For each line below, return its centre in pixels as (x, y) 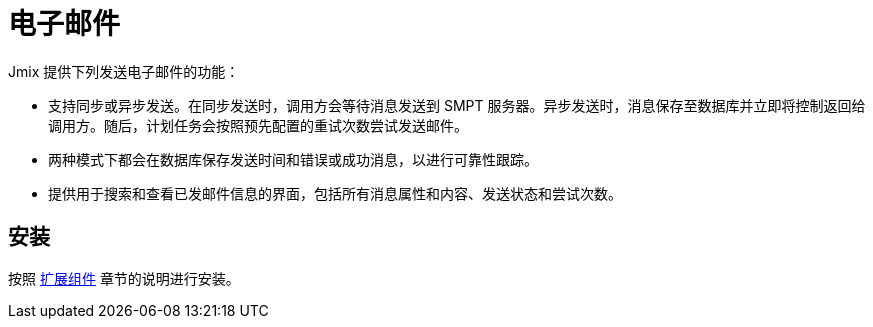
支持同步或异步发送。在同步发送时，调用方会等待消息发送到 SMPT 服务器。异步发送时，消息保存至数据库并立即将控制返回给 (457, 105)
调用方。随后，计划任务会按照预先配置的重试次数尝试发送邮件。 (258, 125)
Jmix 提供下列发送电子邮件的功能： (124, 71)
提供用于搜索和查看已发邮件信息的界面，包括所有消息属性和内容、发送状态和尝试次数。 (335, 193)
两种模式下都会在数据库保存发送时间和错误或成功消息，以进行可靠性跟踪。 (293, 159)
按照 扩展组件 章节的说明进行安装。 (124, 278)
